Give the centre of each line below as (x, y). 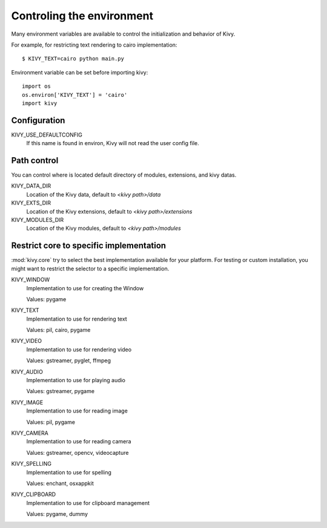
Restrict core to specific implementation (89, 246)
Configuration (38, 120)
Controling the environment (82, 16)
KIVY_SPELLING (31, 464)
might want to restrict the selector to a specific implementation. (90, 269)
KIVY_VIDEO (27, 341)
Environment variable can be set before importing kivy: (80, 72)
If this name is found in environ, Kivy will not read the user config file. (113, 143)
